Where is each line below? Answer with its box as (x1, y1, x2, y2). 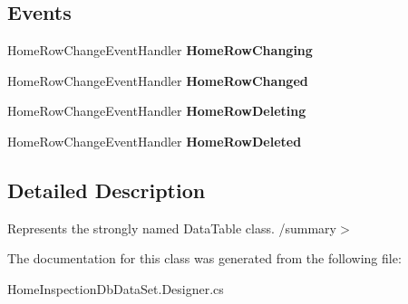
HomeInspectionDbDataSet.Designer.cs (7, 279, 224, 298)
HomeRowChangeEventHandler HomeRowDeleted (7, 131, 302, 150)
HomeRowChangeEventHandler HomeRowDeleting (7, 101, 306, 120)
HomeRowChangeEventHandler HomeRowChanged (7, 71, 308, 90)
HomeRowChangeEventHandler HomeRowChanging (7, 41, 313, 60)
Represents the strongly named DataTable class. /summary (7, 218, 336, 237)
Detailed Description (7, 176, 206, 204)
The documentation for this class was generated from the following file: (7, 249, 402, 268)
